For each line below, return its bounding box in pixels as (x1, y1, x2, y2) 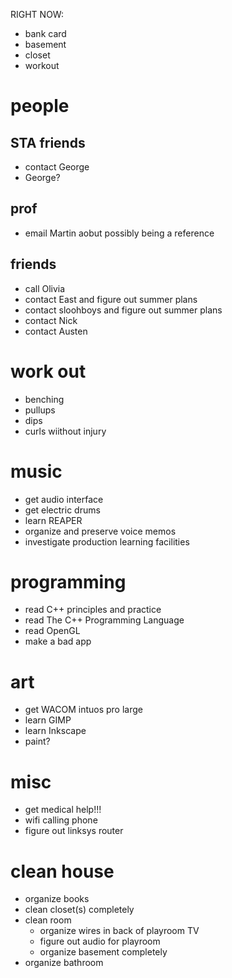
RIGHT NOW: (10, 9, 64, 20)
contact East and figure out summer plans (24, 293, 198, 305)
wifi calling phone (24, 814, 98, 826)
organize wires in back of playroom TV (39, 925, 200, 937)
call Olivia (24, 282, 66, 294)
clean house (10, 860, 115, 883)
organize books (24, 893, 90, 905)
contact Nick (24, 314, 78, 326)
